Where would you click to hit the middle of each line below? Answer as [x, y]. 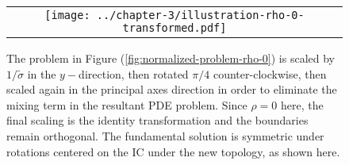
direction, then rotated [134, 73]
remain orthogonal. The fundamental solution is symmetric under [165, 135]
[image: [67, 15]
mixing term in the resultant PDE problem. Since [127, 104]
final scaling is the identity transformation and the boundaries [157, 120]
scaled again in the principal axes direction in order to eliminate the [172, 89]
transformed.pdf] [174, 28]
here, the [302, 104]
